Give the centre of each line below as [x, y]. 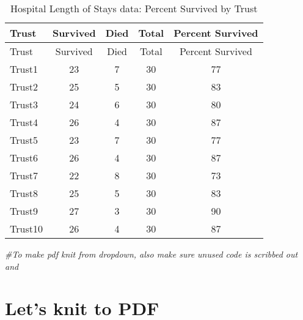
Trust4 [24, 122]
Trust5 [24, 140]
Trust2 [24, 87]
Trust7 [24, 175]
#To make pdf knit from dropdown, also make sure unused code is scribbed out [151, 254]
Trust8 [24, 193]
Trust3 [24, 104]
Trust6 [24, 158]
